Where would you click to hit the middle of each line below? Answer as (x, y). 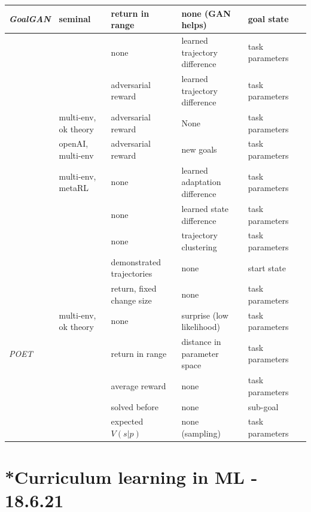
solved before (135, 406)
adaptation (201, 182)
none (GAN (206, 13)
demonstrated (136, 261)
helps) (194, 25)
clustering (199, 246)
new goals (199, 149)
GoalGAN (30, 19)
